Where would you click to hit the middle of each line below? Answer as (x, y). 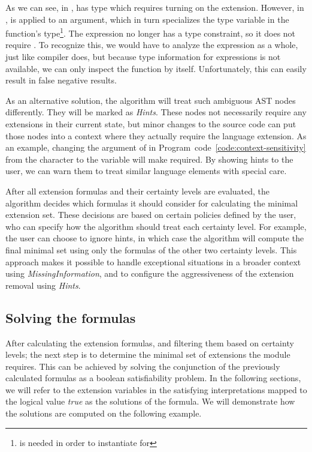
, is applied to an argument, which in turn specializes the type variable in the (147, 19)
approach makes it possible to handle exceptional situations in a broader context (153, 261)
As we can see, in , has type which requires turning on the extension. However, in (155, 7)
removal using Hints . (43, 285)
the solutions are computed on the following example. (104, 413)
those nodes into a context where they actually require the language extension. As (156, 135)
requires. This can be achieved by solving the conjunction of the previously (143, 366)
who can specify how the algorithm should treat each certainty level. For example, (156, 226)
